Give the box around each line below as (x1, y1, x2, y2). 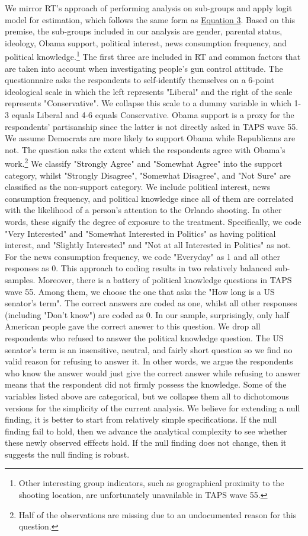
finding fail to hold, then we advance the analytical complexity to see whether (5, 424, 287, 437)
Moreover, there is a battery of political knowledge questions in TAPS (38, 273, 292, 286)
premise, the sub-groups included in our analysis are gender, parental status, (5, 25, 283, 37)
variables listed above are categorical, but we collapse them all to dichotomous (5, 389, 289, 402)
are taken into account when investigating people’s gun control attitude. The (5, 62, 283, 74)
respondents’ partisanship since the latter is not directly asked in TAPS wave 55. (5, 120, 299, 132)
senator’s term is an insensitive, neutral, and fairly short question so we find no (5, 343, 293, 356)
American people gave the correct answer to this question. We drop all (5, 320, 261, 332)
